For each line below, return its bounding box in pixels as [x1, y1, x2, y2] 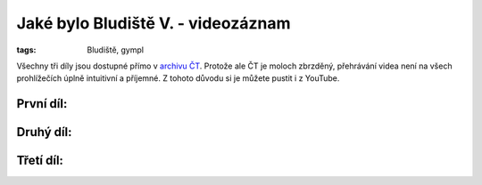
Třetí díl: [16, 153, 64, 168]
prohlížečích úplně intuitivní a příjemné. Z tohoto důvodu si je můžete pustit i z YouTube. [16, 73, 340, 84]
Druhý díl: [16, 125, 72, 140]
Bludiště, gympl [87, 44, 145, 55]
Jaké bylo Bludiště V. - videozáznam [16, 13, 291, 33]
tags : [16, 44, 37, 55]
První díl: [16, 96, 68, 111]
